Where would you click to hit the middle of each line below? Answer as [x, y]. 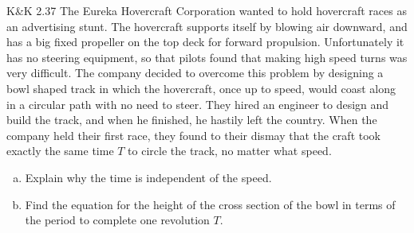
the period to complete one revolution [117, 220]
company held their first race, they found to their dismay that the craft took [193, 135]
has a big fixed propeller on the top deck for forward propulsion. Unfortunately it [205, 42]
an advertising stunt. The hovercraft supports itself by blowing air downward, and [207, 26]
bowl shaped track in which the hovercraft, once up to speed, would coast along [201, 88]
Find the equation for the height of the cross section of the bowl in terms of [210, 204]
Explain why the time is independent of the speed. [148, 177]
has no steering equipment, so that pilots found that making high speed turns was [207, 57]
